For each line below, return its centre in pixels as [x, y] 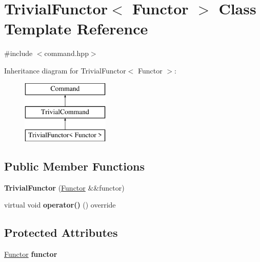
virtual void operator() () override [60, 205]
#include [18, 53]
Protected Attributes [61, 232]
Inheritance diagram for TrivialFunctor [65, 70]
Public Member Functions [74, 166]
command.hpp [66, 53]
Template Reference [76, 29]
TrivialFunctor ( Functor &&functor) [64, 187]
